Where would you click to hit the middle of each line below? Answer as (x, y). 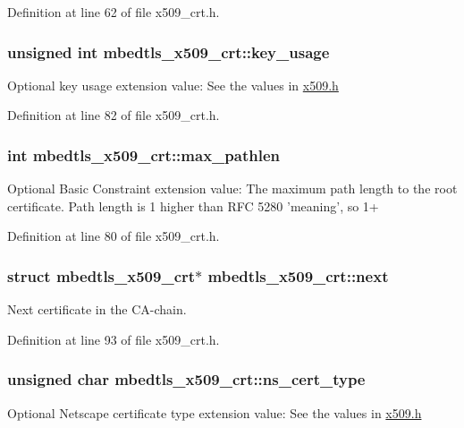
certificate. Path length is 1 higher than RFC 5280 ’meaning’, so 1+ (193, 205)
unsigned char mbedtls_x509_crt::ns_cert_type (186, 379)
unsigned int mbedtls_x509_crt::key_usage (169, 51)
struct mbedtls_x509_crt (101, 275)
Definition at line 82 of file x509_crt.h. (114, 115)
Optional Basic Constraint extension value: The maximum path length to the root (232, 188)
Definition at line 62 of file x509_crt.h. (114, 12)
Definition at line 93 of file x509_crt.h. (114, 339)
